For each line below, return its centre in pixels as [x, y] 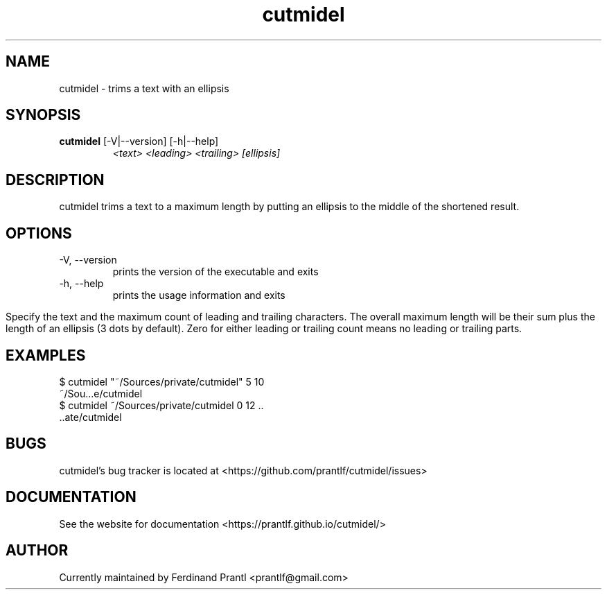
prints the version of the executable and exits [215, 272]
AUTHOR [37, 551]
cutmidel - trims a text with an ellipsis [144, 88]
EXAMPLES [46, 355]
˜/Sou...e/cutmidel [101, 393]
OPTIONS [39, 233]
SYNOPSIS [43, 115]
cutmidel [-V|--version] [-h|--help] [139, 141]
